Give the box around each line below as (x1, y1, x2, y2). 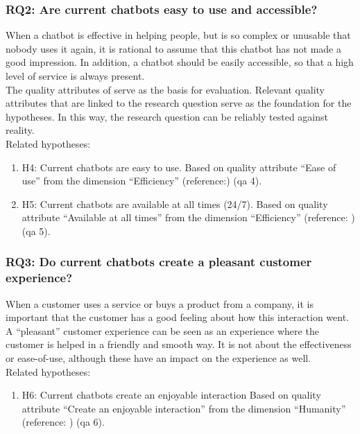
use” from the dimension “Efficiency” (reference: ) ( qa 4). (22, 173, 262, 188)
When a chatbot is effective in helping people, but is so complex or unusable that (6, 28, 351, 42)
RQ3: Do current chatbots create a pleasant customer (6, 253, 312, 270)
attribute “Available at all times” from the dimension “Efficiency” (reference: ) (22, 210, 355, 225)
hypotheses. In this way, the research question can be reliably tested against (6, 109, 328, 123)
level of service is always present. (6, 69, 145, 83)
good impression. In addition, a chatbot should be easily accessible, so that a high (6, 55, 354, 69)
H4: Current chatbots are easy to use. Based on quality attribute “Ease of (22, 159, 336, 174)
